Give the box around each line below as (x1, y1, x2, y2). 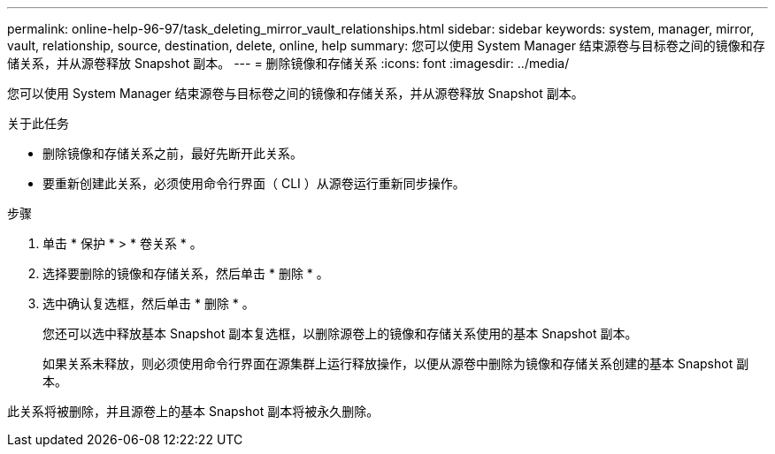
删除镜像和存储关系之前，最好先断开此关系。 (42, 146, 303, 161)
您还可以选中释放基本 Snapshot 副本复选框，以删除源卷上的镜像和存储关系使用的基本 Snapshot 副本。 (42, 326, 638, 341)
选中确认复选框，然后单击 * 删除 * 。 (42, 296, 255, 311)
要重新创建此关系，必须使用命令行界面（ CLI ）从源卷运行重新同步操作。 (42, 176, 465, 191)
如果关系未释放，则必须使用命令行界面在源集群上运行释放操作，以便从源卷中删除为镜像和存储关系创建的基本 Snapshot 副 (42, 356, 749, 371)
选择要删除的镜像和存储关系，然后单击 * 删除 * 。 (42, 266, 329, 281)
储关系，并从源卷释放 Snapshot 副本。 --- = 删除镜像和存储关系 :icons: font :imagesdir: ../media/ (7, 56, 570, 71)
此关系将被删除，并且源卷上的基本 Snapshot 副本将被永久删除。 (7, 404, 380, 419)
